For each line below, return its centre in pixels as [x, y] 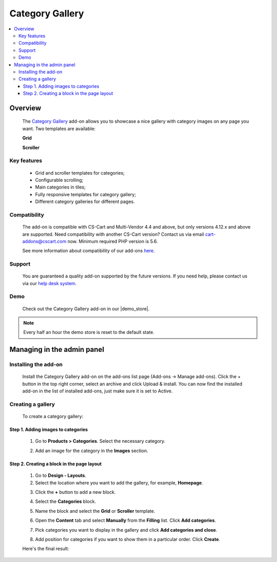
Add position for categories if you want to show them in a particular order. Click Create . [128, 539]
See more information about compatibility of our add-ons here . [88, 251]
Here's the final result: [46, 549]
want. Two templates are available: [59, 128]
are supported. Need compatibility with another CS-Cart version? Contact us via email [113, 234]
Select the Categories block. [66, 501]
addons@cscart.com [44, 241]
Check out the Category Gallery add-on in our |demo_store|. [86, 309]
